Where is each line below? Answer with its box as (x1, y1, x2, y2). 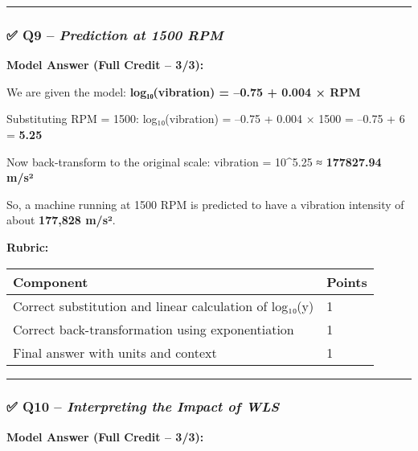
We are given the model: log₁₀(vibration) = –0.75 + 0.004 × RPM (6, 83, 361, 100)
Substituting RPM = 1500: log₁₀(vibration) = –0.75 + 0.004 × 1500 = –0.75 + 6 (6, 110, 405, 127)
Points (326, 272, 367, 291)
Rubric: (6, 238, 49, 255)
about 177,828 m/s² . (6, 211, 116, 228)
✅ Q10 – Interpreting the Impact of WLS (6, 396, 280, 416)
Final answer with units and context (13, 342, 217, 362)
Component (13, 272, 88, 291)
